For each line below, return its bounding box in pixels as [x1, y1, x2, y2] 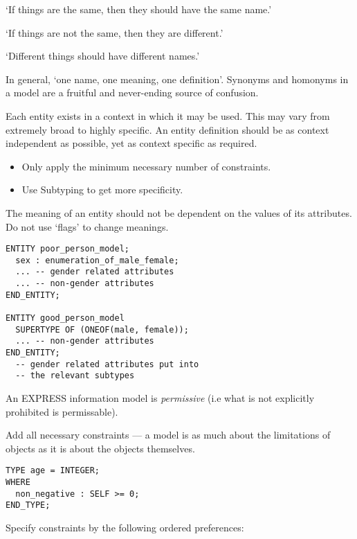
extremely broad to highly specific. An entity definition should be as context [6, 122, 329, 136]
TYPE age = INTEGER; [6, 466, 100, 476]
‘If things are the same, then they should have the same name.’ [6, 2, 272, 16]
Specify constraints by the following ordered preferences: [6, 520, 244, 534]
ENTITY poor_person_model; [6, 244, 129, 254]
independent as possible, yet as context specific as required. [6, 136, 257, 150]
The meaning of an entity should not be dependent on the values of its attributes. [6, 205, 352, 220]
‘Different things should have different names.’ [6, 48, 200, 63]
